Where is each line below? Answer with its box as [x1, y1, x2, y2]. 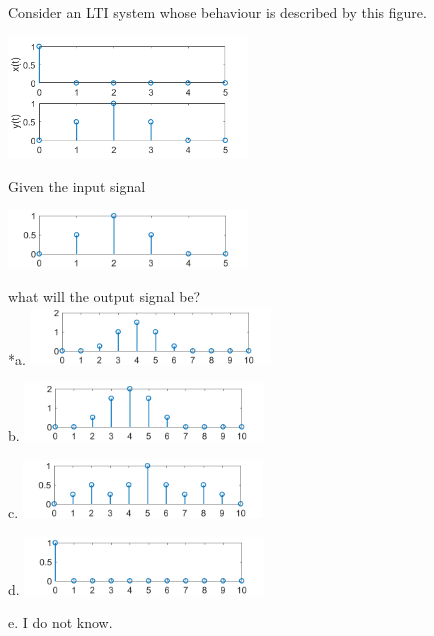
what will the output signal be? [8, 286, 201, 307]
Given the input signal [8, 175, 146, 196]
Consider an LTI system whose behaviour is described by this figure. [8, 2, 427, 22]
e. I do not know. [8, 612, 113, 633]
